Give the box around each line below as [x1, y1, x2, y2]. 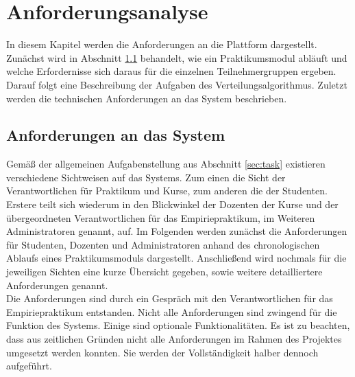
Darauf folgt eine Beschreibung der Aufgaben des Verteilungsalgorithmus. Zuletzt [6, 77, 347, 91]
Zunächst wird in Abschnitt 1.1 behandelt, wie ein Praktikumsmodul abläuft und [6, 50, 347, 65]
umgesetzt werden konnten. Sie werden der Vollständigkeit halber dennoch [6, 345, 319, 359]
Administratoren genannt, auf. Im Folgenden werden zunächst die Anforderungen [6, 224, 347, 238]
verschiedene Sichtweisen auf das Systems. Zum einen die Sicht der [6, 170, 286, 184]
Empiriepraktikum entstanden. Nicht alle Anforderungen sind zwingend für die [6, 304, 337, 319]
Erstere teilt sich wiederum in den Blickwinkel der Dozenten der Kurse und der [6, 197, 339, 212]
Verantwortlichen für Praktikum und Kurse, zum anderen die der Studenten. [6, 183, 328, 198]
